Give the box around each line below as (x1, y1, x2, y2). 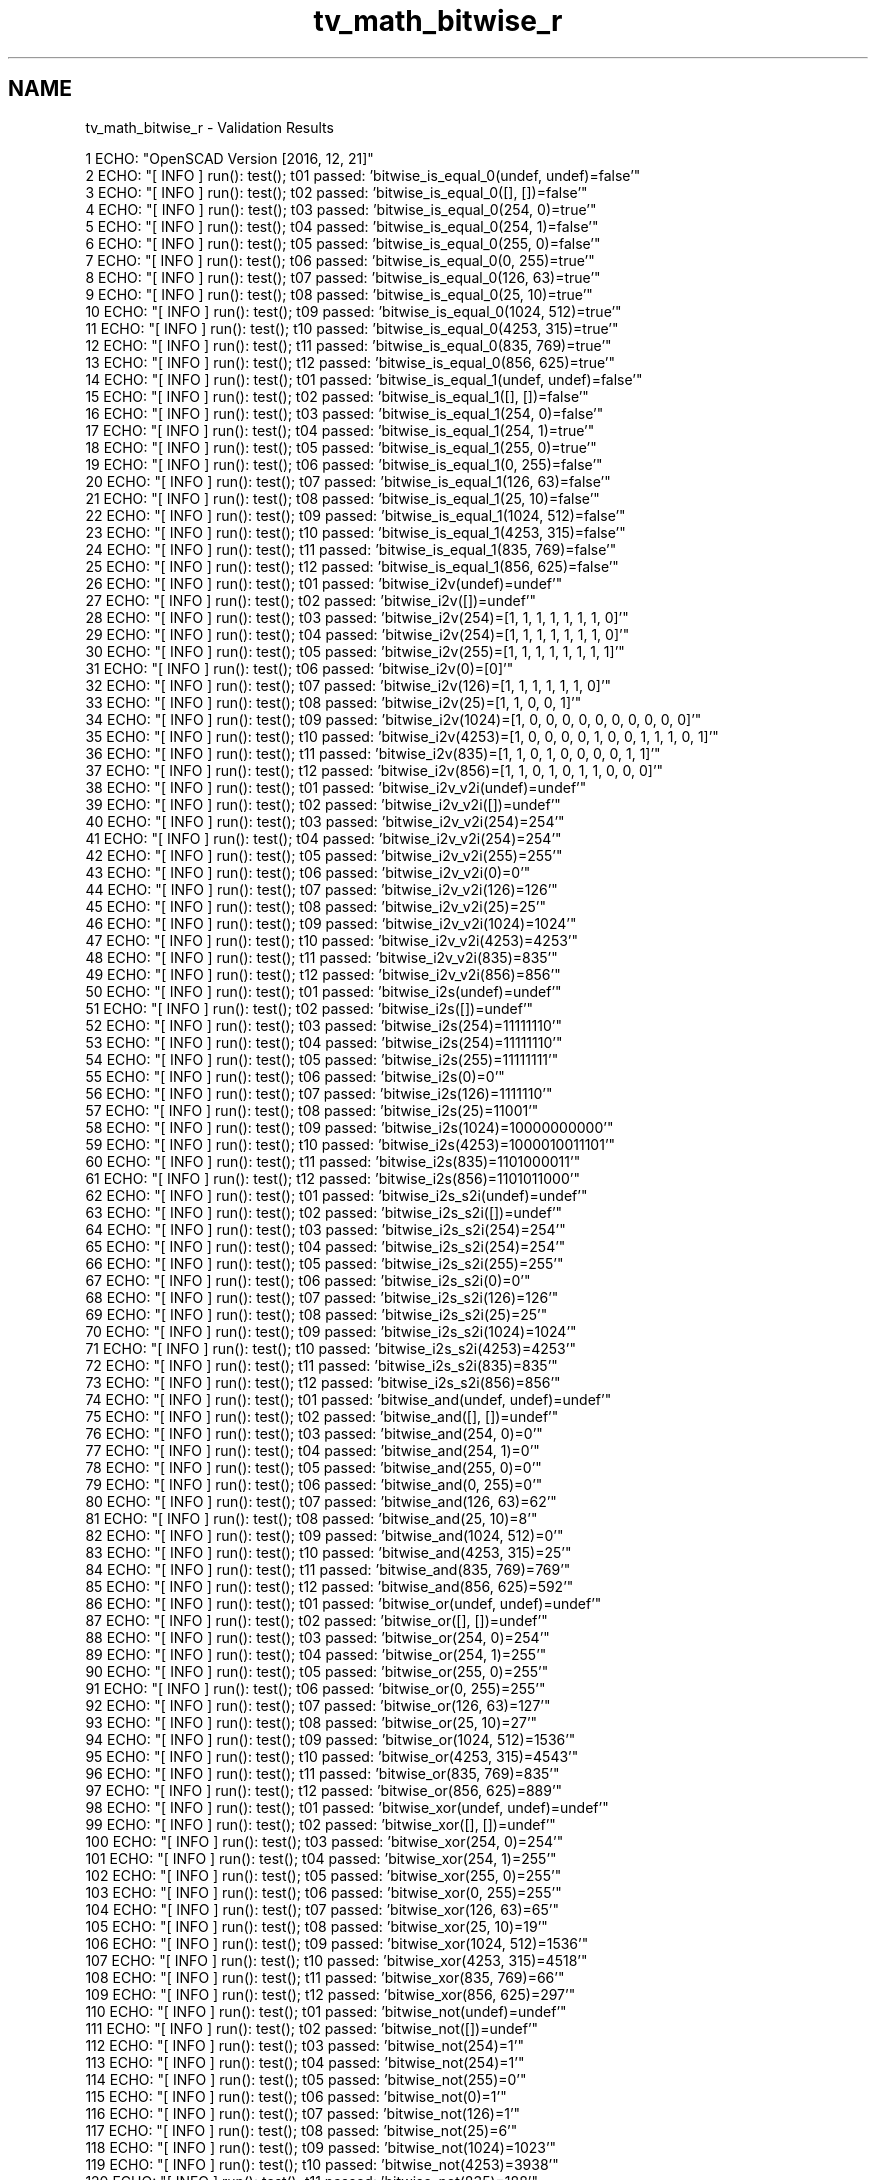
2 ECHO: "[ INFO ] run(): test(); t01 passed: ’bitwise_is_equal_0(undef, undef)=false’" (85, 166, 641, 184)
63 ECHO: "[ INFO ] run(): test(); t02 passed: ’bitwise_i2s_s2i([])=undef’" (85, 1203, 563, 1221)
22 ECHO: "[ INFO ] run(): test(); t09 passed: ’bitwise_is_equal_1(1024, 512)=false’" (85, 506, 626, 524)
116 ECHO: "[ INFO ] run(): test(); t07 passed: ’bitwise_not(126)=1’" (85, 2104, 521, 2122)
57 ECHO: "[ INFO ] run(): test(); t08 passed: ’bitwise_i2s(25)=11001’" (85, 1101, 539, 1119)
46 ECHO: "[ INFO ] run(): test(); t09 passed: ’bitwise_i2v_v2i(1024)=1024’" (85, 914, 577, 932)
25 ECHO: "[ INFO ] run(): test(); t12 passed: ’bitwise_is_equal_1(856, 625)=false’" (85, 557, 619, 575)
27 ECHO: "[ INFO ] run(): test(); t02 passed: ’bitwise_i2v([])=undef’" (85, 591, 537, 609)
